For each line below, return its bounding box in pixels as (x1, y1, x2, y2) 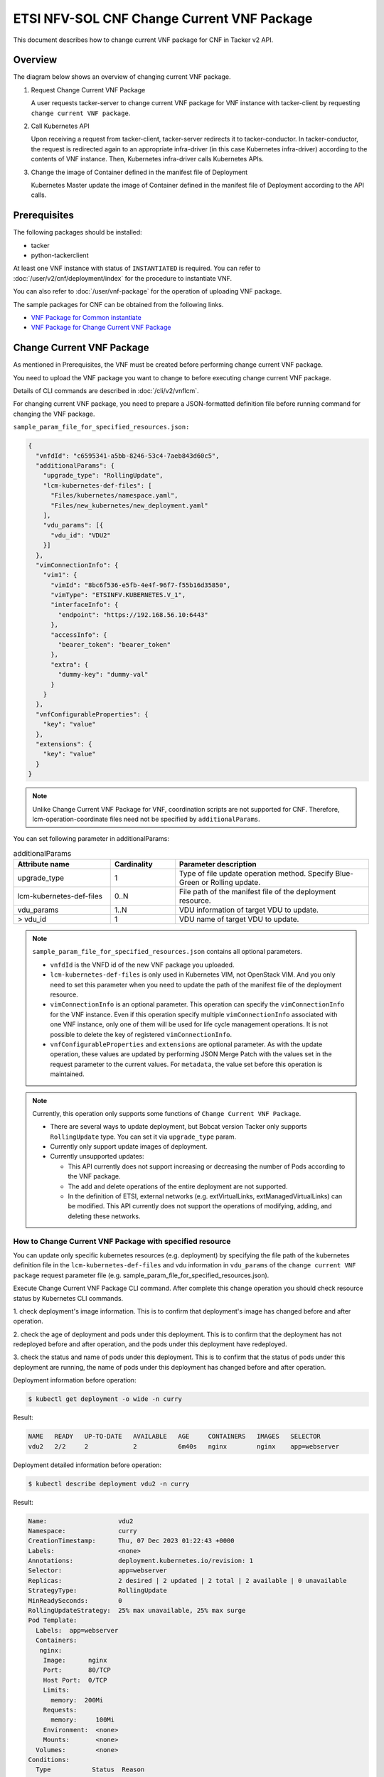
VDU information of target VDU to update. (178, 905, 319, 915)
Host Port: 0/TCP (43, 1676, 107, 1684)
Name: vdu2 (28, 1517, 134, 1525)
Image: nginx (43, 1656, 107, 1664)
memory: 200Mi (50, 1696, 104, 1704)
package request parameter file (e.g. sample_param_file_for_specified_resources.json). (13, 1271, 270, 1279)
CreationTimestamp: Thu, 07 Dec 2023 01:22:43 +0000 (28, 1537, 235, 1545)
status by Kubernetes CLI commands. (13, 1294, 124, 1302)
